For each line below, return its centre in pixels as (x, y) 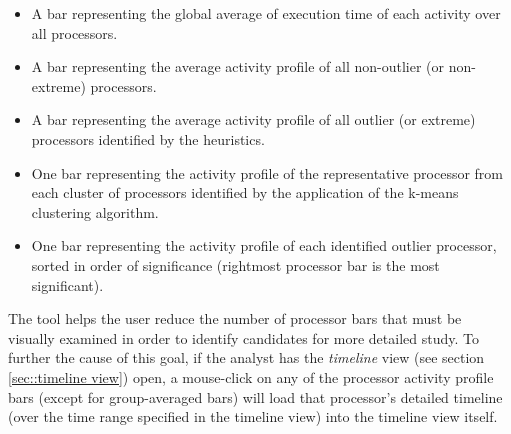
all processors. (74, 32)
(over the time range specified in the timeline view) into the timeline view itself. (253, 416)
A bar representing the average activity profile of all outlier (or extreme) (253, 119)
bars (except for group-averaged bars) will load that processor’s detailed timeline (255, 396)
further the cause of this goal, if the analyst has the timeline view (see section (246, 357)
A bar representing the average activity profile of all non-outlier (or (237, 66)
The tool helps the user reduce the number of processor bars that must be (235, 318)
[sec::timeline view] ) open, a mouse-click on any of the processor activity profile (251, 376)
